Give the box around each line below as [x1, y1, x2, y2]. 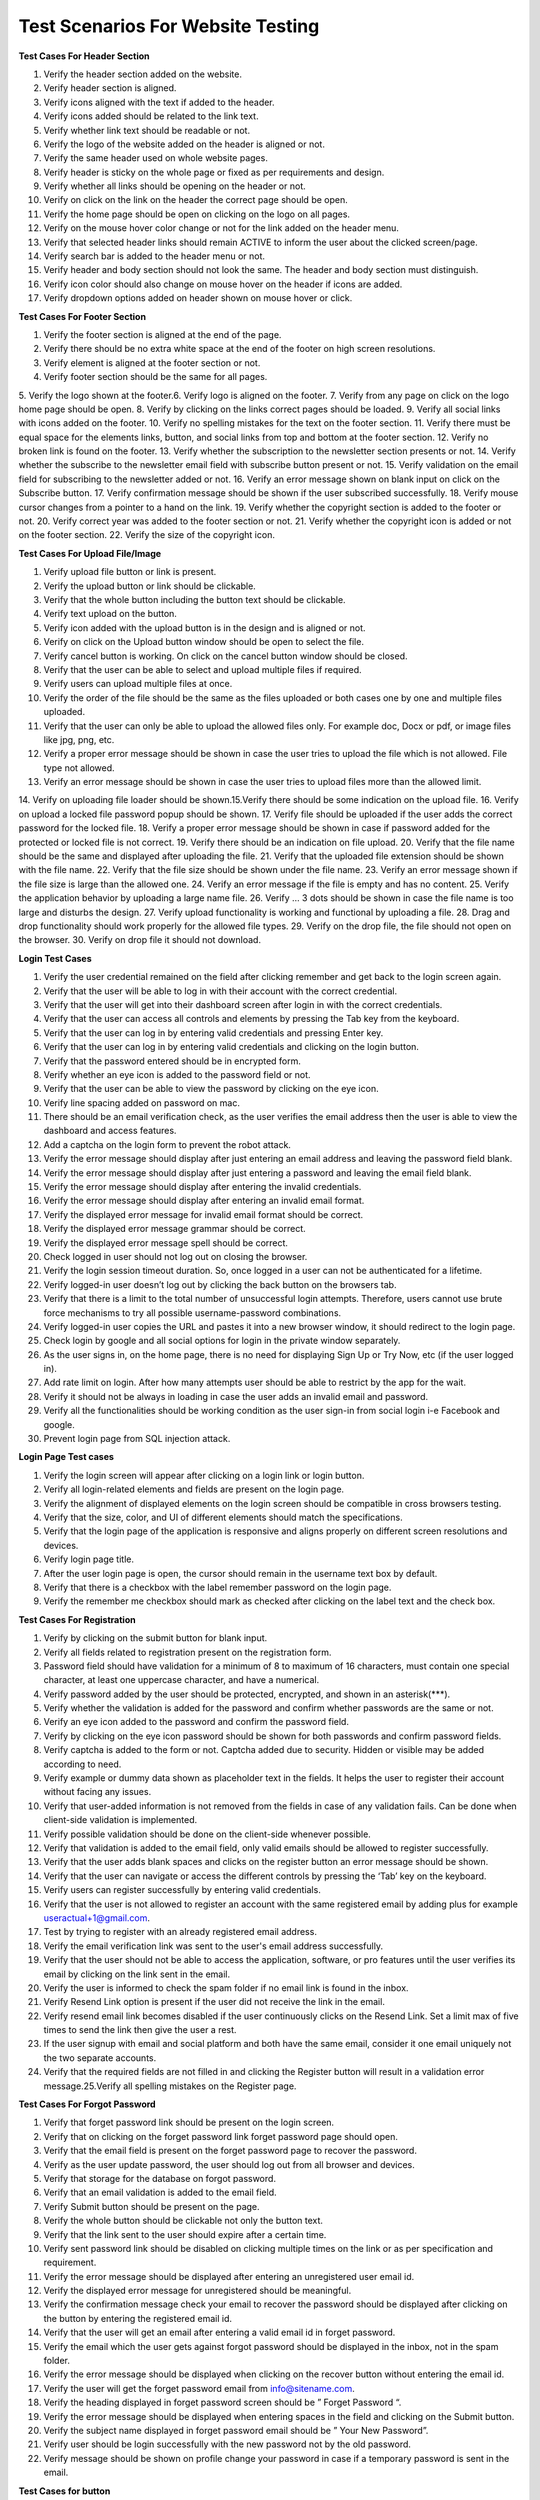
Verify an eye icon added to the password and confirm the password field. [43, 1716, 350, 1728]
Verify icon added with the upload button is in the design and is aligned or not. [43, 621, 366, 634]
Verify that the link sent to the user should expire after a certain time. [43, 2228, 327, 2240]
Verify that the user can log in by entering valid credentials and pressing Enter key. [43, 1026, 384, 1039]
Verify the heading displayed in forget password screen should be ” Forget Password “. [43, 2396, 402, 2409]
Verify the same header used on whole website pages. [43, 152, 269, 164]
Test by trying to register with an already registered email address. [43, 1926, 317, 1938]
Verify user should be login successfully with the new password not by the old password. [43, 2438, 412, 2450]
